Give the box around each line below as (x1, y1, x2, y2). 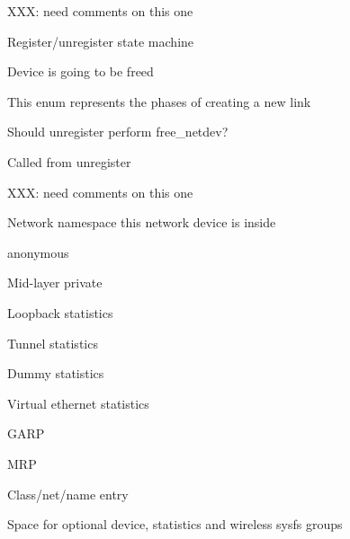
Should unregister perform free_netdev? (7, 122, 229, 141)
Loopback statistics (7, 303, 113, 322)
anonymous (7, 243, 69, 261)
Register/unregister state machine (7, 31, 194, 50)
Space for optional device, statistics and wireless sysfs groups (7, 515, 343, 534)
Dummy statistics (7, 364, 104, 383)
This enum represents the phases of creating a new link (7, 92, 311, 110)
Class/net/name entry (7, 484, 129, 503)
